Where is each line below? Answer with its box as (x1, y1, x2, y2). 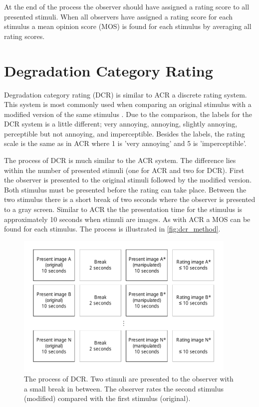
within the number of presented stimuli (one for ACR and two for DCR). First (4, 164, 245, 175)
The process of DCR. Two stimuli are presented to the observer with (24, 373, 234, 384)
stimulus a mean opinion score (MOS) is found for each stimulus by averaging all (4, 21, 252, 31)
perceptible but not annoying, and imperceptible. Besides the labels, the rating (4, 128, 245, 138)
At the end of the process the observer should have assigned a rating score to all (4, 1, 250, 11)
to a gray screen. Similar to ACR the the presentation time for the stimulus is (4, 204, 243, 214)
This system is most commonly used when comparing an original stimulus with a (4, 99, 252, 109)
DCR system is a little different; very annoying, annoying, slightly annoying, (4, 118, 238, 129)
